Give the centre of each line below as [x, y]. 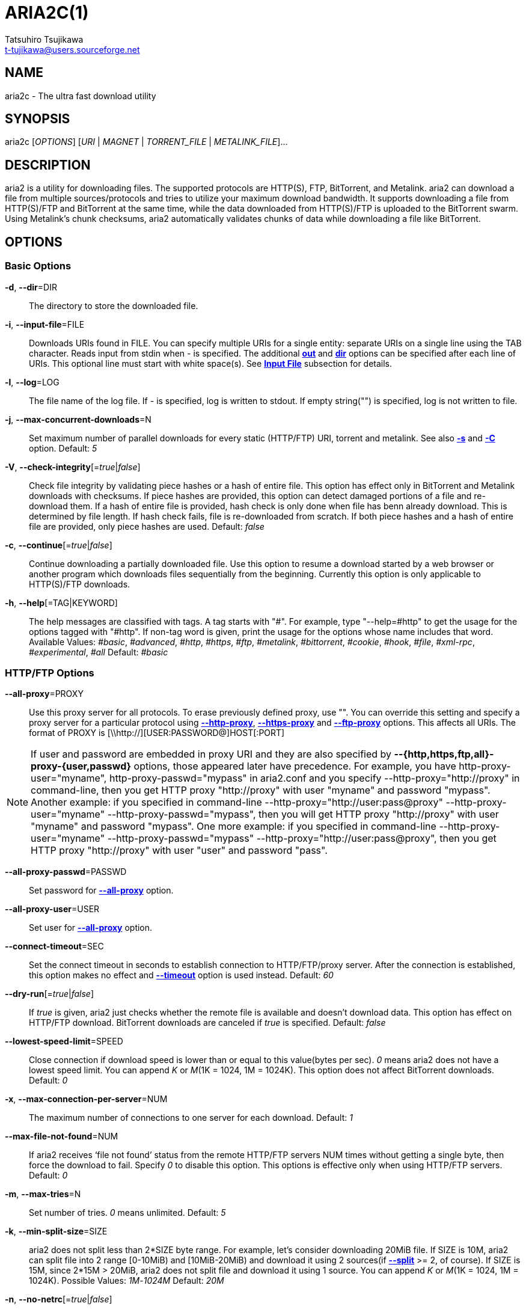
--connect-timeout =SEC [54, 946]
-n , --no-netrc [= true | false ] [59, 1299]
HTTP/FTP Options [50, 673]
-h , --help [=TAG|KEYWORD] [61, 602]
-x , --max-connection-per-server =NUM [86, 1099]
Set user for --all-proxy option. [91, 928]
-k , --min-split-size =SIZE [56, 1231]
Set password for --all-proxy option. [101, 891]
